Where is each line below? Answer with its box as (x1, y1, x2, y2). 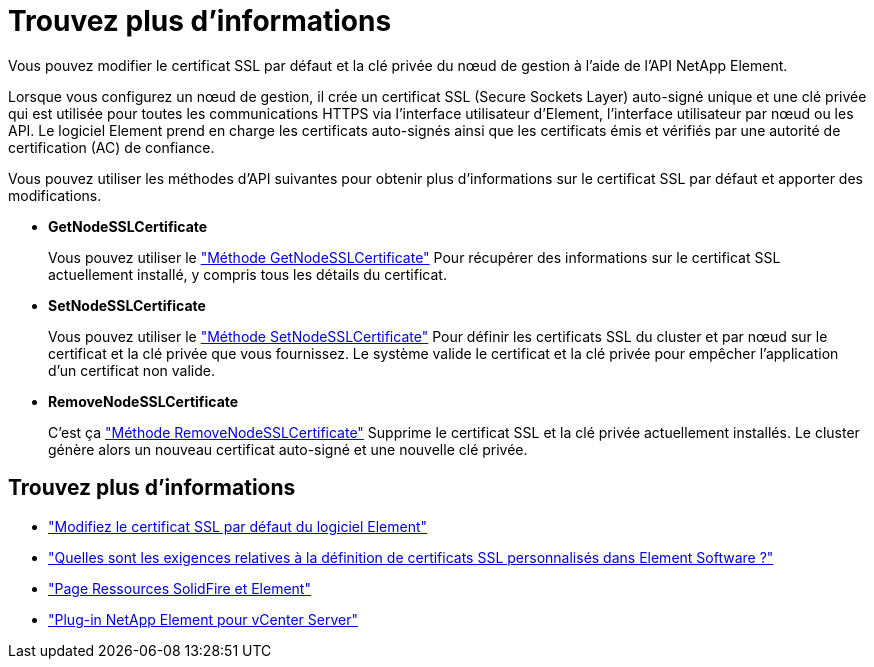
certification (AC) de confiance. (8, 138, 215, 156)
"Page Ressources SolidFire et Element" (48, 579, 311, 597)
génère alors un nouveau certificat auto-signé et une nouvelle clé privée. (48, 440, 528, 458)
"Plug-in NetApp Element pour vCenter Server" (48, 610, 358, 628)
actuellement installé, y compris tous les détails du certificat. (48, 265, 447, 283)
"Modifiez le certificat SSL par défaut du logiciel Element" (48, 517, 428, 535)
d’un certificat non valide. (48, 361, 215, 379)
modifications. (8, 186, 102, 204)
